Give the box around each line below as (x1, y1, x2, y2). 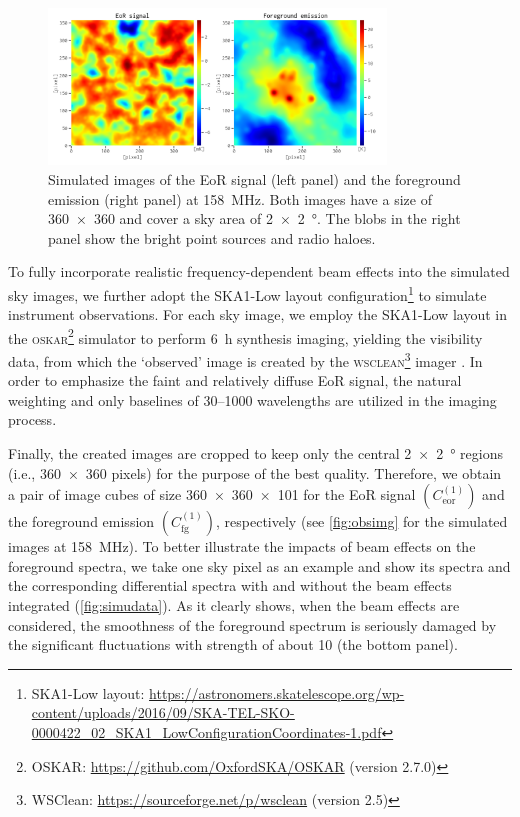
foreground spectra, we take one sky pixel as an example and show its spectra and (8, 555, 511, 576)
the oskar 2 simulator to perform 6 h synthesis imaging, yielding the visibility (8, 324, 483, 348)
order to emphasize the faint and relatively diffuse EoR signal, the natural (8, 370, 462, 391)
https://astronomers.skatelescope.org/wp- (149, 682, 405, 703)
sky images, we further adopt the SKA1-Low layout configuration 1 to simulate (8, 281, 487, 305)
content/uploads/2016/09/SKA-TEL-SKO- (31, 702, 295, 723)
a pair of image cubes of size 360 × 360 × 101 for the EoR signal (8, 484, 416, 505)
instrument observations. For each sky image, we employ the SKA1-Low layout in (8, 304, 507, 325)
